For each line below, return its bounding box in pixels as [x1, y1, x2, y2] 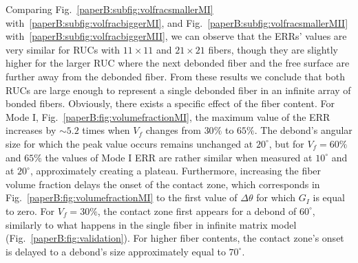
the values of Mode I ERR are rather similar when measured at [45, 150, 313, 164]
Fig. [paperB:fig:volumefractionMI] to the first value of [6, 190, 238, 205]
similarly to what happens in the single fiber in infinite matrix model [6, 217, 297, 231]
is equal [313, 190, 345, 205]
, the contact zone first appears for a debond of [97, 203, 297, 218]
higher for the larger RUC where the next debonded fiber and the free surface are [6, 56, 350, 70]
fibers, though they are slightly [208, 42, 338, 56]
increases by [6, 123, 56, 137]
